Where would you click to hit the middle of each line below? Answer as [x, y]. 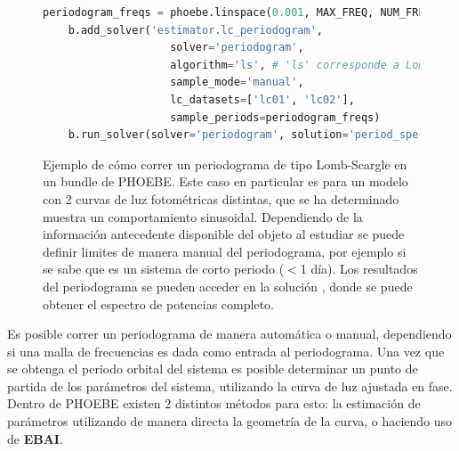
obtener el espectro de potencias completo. [158, 303]
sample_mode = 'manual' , [237, 82]
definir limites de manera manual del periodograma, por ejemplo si [225, 251]
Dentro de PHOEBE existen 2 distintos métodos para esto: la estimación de [214, 403]
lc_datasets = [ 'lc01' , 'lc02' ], [262, 99]
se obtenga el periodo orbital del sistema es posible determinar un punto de [213, 369]
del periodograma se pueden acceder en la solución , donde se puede [228, 286]
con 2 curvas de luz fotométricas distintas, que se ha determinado [221, 198]
